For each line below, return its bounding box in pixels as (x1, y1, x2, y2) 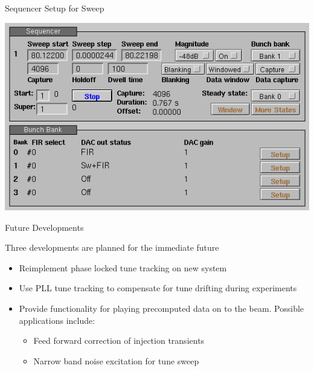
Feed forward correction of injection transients (33, 334, 205, 347)
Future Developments (5, 221, 84, 233)
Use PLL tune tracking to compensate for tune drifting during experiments (19, 282, 297, 294)
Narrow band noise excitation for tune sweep (33, 354, 199, 367)
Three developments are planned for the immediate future (5, 241, 219, 254)
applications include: (19, 314, 95, 326)
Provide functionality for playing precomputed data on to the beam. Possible (19, 302, 304, 314)
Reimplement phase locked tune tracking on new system (19, 261, 227, 274)
